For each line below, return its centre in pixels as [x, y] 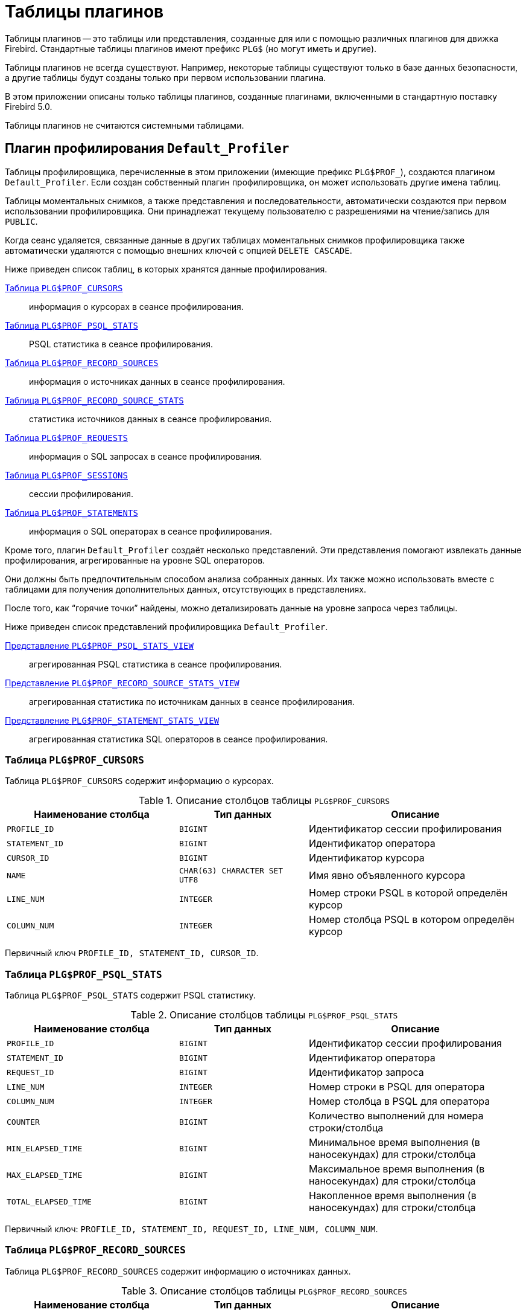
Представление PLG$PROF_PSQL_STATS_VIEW [99, 645]
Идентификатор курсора [366, 858]
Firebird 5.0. [29, 106]
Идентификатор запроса [366, 1072]
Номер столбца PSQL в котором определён [411, 920]
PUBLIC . [21, 221]
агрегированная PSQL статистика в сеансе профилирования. [156, 664]
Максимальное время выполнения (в [397, 1169]
